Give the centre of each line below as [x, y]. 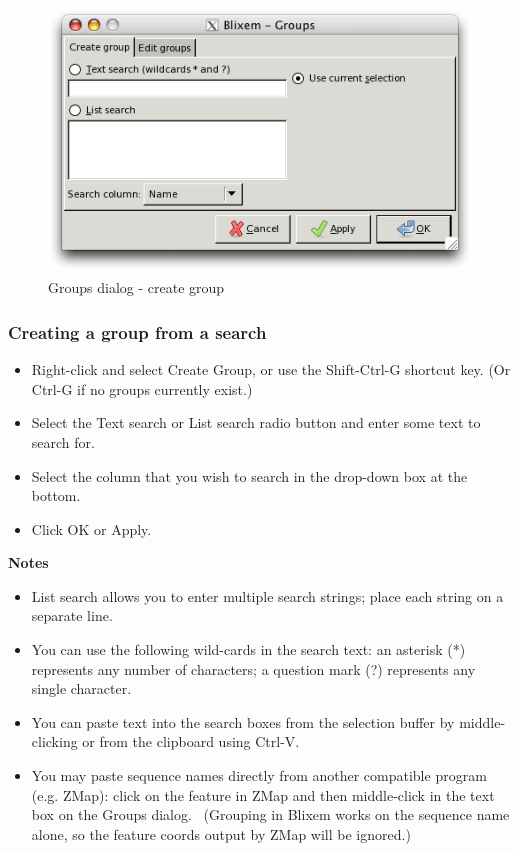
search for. [63, 441]
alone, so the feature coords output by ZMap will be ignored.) [221, 833]
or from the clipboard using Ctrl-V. [191, 741]
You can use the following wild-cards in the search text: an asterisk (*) [248, 649]
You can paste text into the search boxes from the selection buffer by [243, 721]
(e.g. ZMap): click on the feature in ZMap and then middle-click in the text [263, 794]
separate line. [72, 615]
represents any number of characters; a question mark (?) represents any [253, 668]
